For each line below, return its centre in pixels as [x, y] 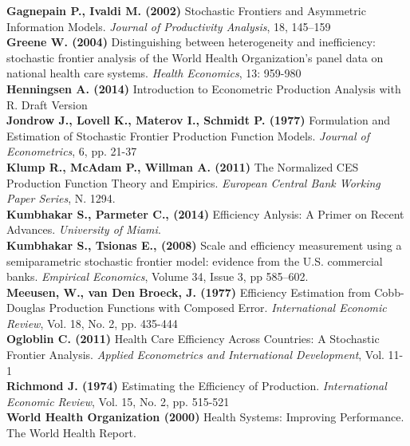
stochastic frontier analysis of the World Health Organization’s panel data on [195, 57]
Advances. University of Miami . [84, 229]
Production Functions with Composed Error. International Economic [218, 308]
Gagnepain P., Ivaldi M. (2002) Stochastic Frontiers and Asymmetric [186, 10]
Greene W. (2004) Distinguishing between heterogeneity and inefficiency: [191, 42]
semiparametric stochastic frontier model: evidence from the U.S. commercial [195, 260]
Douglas [26, 308]
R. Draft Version [47, 104]
